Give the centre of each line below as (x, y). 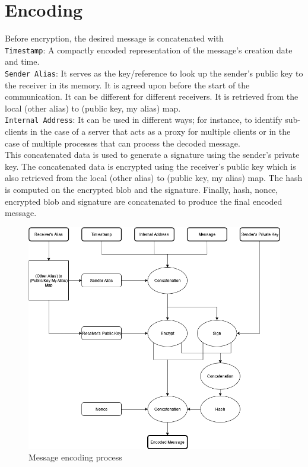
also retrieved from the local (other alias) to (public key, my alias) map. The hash (154, 178)
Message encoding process (75, 457)
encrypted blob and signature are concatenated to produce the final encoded (144, 201)
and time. (22, 61)
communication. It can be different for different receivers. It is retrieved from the (152, 96)
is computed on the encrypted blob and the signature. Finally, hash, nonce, (142, 190)
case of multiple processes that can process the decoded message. (123, 143)
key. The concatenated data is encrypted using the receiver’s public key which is (150, 166)
